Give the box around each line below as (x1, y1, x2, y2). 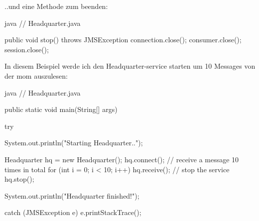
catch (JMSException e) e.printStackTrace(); (4, 207, 141, 218)
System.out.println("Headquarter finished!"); (4, 190, 139, 201)
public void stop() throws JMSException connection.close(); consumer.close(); (4, 34, 242, 45)
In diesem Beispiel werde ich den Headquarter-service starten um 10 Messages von (4, 61, 256, 71)
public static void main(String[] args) (4, 104, 118, 114)
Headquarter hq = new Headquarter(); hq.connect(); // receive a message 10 (4, 154, 239, 164)
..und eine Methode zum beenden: (4, 1, 108, 11)
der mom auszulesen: (4, 70, 68, 81)
